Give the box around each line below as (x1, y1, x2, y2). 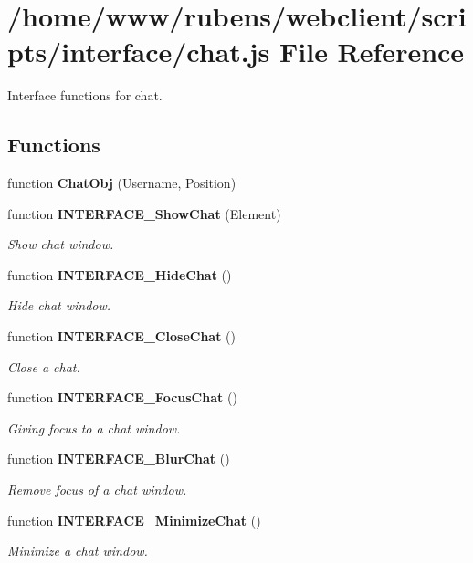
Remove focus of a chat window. (7, 480, 187, 499)
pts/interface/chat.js (7, 33, 270, 70)
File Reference (279, 33, 465, 70)
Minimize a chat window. (7, 541, 148, 560)
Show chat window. (7, 235, 114, 254)
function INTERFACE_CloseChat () (7, 327, 236, 346)
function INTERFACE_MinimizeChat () (7, 510, 261, 529)
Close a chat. (7, 357, 80, 376)
